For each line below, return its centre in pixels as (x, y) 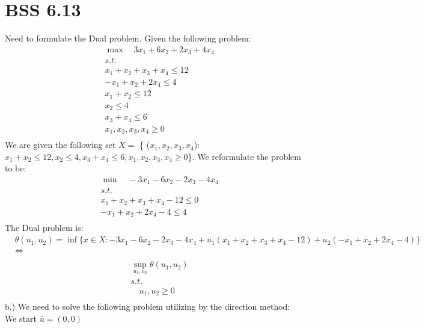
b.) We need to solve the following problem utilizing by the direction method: (148, 306)
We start (21, 318)
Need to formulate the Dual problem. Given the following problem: (128, 38)
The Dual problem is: (44, 228)
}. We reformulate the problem (244, 156)
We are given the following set (60, 145)
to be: (16, 168)
